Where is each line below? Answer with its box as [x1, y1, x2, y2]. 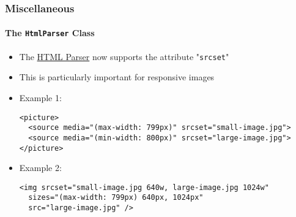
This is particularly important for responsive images [19, 70, 215, 83]
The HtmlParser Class [5, 26, 95, 39]
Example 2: [19, 161, 62, 174]
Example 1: [19, 91, 62, 104]
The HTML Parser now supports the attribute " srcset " [19, 50, 229, 63]
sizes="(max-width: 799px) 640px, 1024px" [28, 193, 204, 202]
